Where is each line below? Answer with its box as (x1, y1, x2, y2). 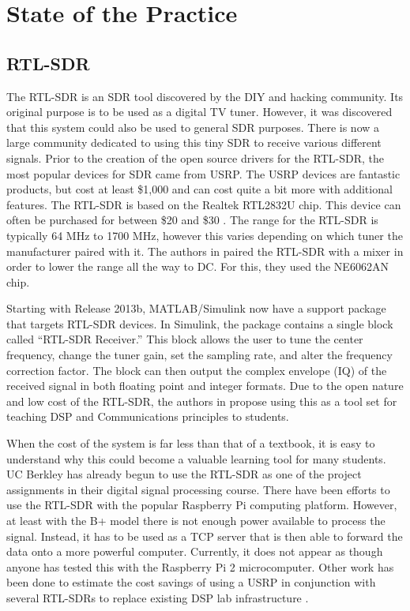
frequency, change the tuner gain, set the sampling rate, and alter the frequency (6, 347, 393, 363)
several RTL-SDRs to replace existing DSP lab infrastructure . (6, 589, 309, 605)
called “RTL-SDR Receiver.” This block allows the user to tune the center (6, 331, 363, 347)
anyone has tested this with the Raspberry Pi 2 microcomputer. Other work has (6, 558, 394, 575)
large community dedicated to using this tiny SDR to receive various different (6, 134, 382, 151)
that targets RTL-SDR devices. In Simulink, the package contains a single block (6, 315, 393, 332)
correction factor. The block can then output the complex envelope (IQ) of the (6, 362, 387, 378)
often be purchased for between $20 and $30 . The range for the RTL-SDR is (6, 212, 378, 228)
